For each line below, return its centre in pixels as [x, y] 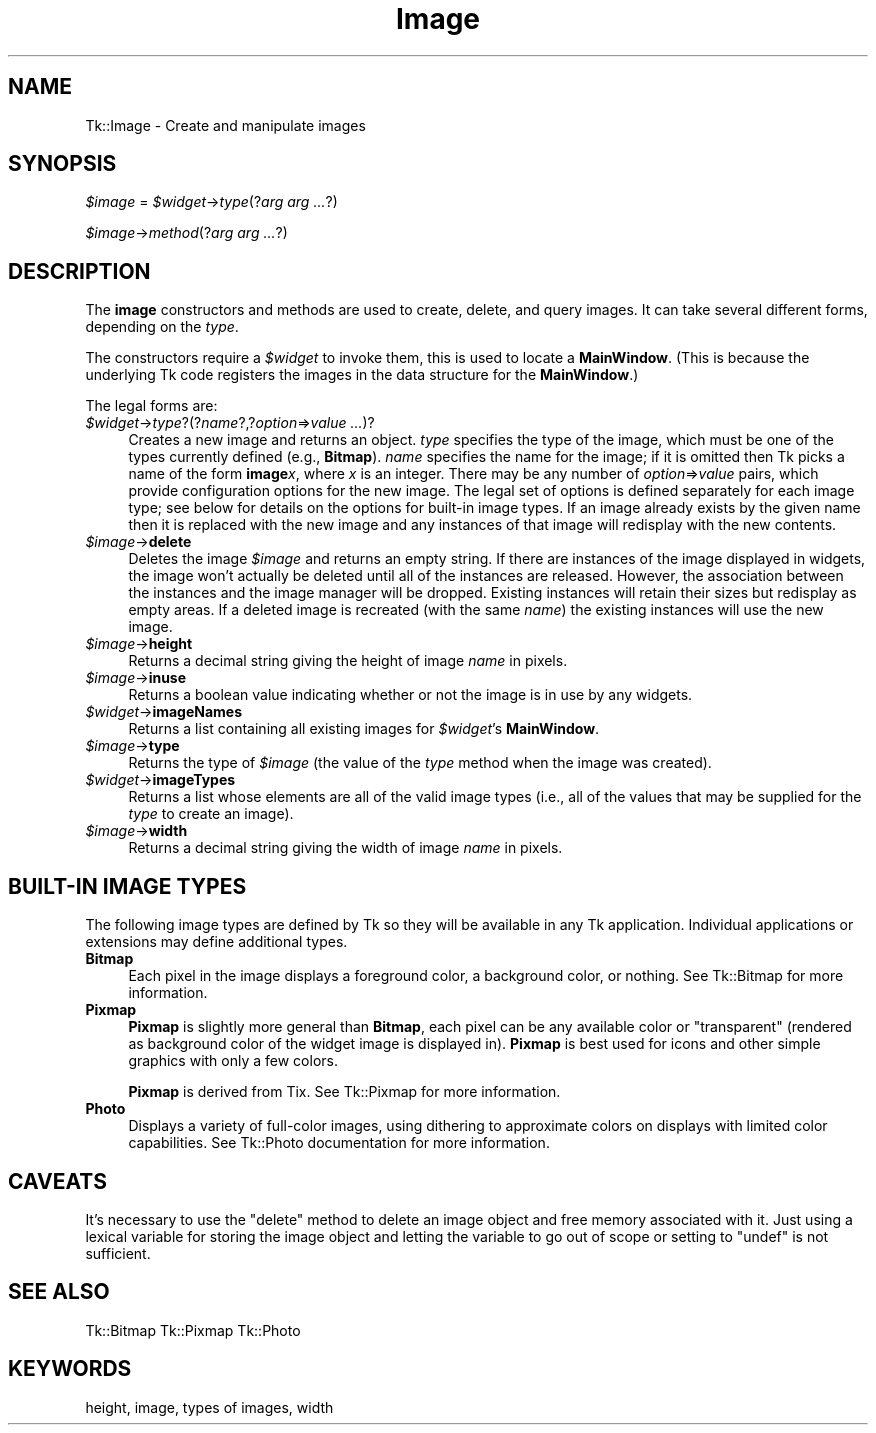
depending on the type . [162, 327]
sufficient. [118, 1253]
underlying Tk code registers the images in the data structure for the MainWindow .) [362, 375]
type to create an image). [211, 814]
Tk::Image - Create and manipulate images [225, 125]
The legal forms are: [151, 406]
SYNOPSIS [62, 164]
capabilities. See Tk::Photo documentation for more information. [339, 1143]
